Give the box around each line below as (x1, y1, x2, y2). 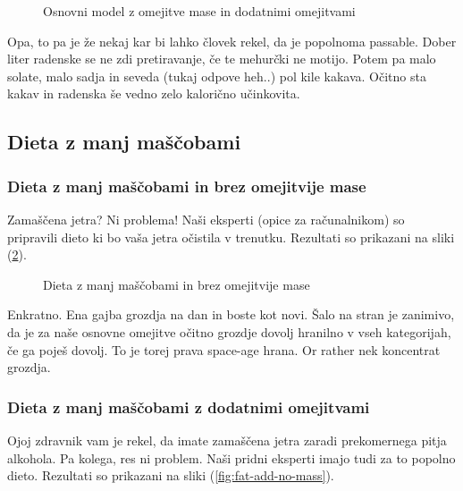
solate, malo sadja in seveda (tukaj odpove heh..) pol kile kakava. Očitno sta (7, 66, 426, 85)
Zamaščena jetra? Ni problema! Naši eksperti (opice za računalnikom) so (7, 209, 405, 228)
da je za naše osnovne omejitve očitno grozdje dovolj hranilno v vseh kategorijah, (7, 322, 451, 341)
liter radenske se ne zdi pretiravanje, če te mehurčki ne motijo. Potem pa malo (7, 49, 436, 68)
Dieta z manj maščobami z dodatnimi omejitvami (7, 395, 370, 418)
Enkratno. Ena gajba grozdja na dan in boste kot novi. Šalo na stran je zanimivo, (7, 305, 455, 324)
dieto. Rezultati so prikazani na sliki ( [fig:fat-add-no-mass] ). (7, 466, 334, 485)
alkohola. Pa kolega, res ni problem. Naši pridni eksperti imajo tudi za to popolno (7, 448, 456, 467)
